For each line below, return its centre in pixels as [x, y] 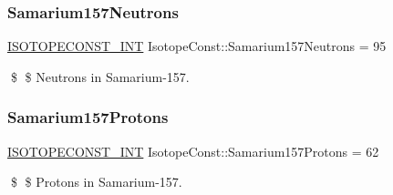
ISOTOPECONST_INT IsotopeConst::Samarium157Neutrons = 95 [197, 46]
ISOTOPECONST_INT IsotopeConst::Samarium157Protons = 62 [193, 151]
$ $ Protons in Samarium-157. [96, 182]
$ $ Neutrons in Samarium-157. [100, 76]
